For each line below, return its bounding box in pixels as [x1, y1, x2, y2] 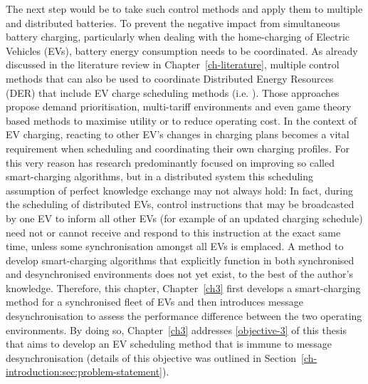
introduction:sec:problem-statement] [6, 364, 162, 379]
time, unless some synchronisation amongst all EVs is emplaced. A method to [6, 239, 344, 254]
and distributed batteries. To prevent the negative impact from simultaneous [6, 15, 340, 30]
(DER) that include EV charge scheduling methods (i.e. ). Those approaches [6, 85, 340, 100]
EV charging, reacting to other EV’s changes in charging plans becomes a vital [6, 127, 349, 142]
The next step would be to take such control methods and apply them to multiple [6, 1, 363, 16]
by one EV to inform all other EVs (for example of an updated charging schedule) [6, 210, 363, 225]
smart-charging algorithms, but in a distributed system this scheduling [6, 169, 313, 184]
